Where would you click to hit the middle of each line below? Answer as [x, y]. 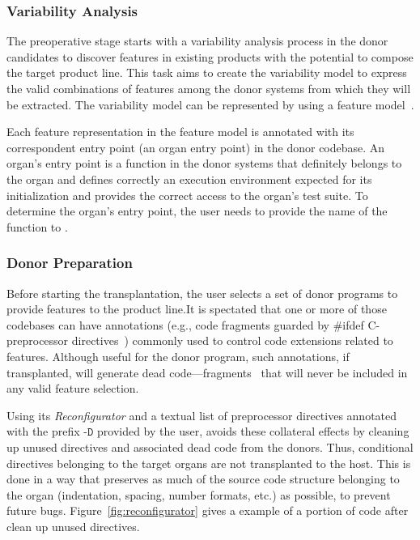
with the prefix [43, 431]
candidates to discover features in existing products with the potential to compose [210, 56]
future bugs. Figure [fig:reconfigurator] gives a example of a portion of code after [208, 510]
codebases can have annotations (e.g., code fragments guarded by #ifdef [185, 324]
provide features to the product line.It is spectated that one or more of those [197, 309]
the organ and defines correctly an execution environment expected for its [189, 179]
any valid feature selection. [73, 388]
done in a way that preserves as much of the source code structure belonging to [203, 479]
